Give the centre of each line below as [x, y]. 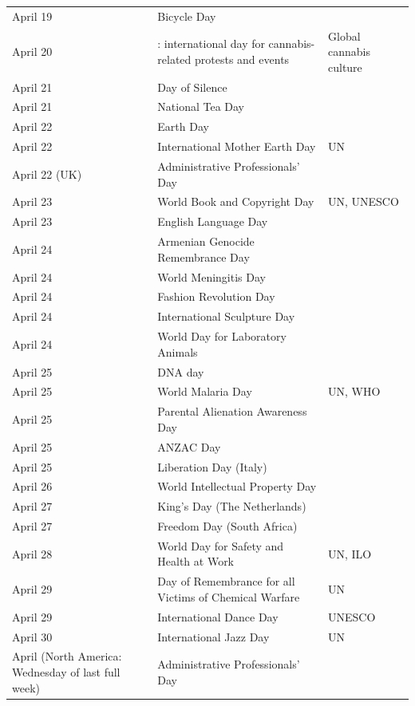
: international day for [211, 43]
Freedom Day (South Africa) [227, 526]
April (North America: [67, 656]
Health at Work [196, 561]
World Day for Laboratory [222, 336]
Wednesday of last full [66, 672]
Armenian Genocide [206, 241]
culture [345, 67]
